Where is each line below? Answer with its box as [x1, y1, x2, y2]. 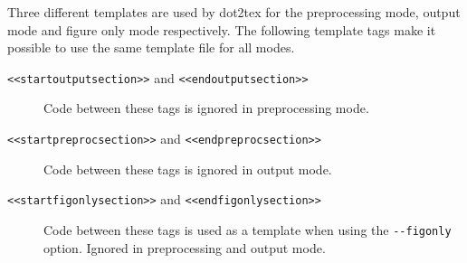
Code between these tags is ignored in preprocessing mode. [43, 99, 369, 117]
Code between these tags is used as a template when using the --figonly [43, 220, 452, 239]
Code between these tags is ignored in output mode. [43, 159, 332, 178]
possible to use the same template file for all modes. [7, 38, 295, 57]
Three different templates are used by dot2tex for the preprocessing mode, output [7, 3, 461, 21]
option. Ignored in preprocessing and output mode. [43, 238, 326, 257]
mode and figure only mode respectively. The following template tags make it [7, 20, 436, 39]
